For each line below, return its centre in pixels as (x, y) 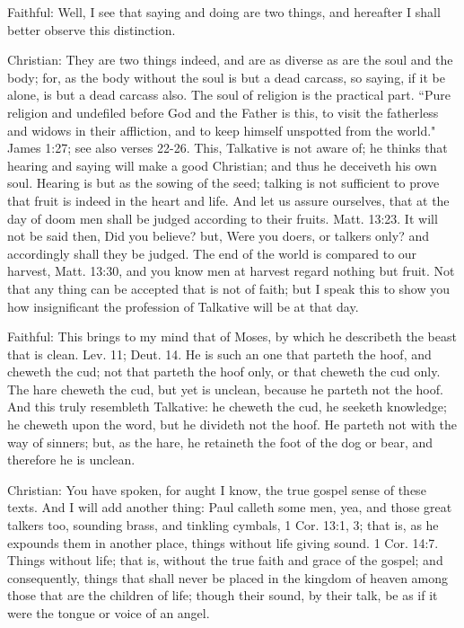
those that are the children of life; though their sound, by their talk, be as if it (223, 595)
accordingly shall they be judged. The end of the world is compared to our (212, 253)
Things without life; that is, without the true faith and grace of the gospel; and (225, 560)
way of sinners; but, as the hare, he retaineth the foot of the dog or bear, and (220, 442)
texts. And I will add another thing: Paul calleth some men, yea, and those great (230, 507)
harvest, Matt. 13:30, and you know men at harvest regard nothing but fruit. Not (231, 271)
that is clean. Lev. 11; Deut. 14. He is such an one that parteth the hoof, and (219, 354)
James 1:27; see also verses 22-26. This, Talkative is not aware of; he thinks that (228, 148)
